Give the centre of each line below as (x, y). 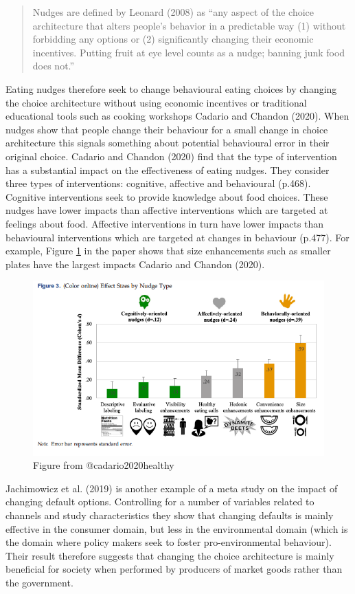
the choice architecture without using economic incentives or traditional (156, 102)
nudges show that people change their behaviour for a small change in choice (167, 129)
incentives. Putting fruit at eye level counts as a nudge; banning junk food (189, 52)
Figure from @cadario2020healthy (104, 465)
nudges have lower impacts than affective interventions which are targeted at (167, 210)
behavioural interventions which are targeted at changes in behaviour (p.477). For (177, 237)
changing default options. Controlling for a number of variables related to (160, 502)
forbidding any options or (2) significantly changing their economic (173, 39)
